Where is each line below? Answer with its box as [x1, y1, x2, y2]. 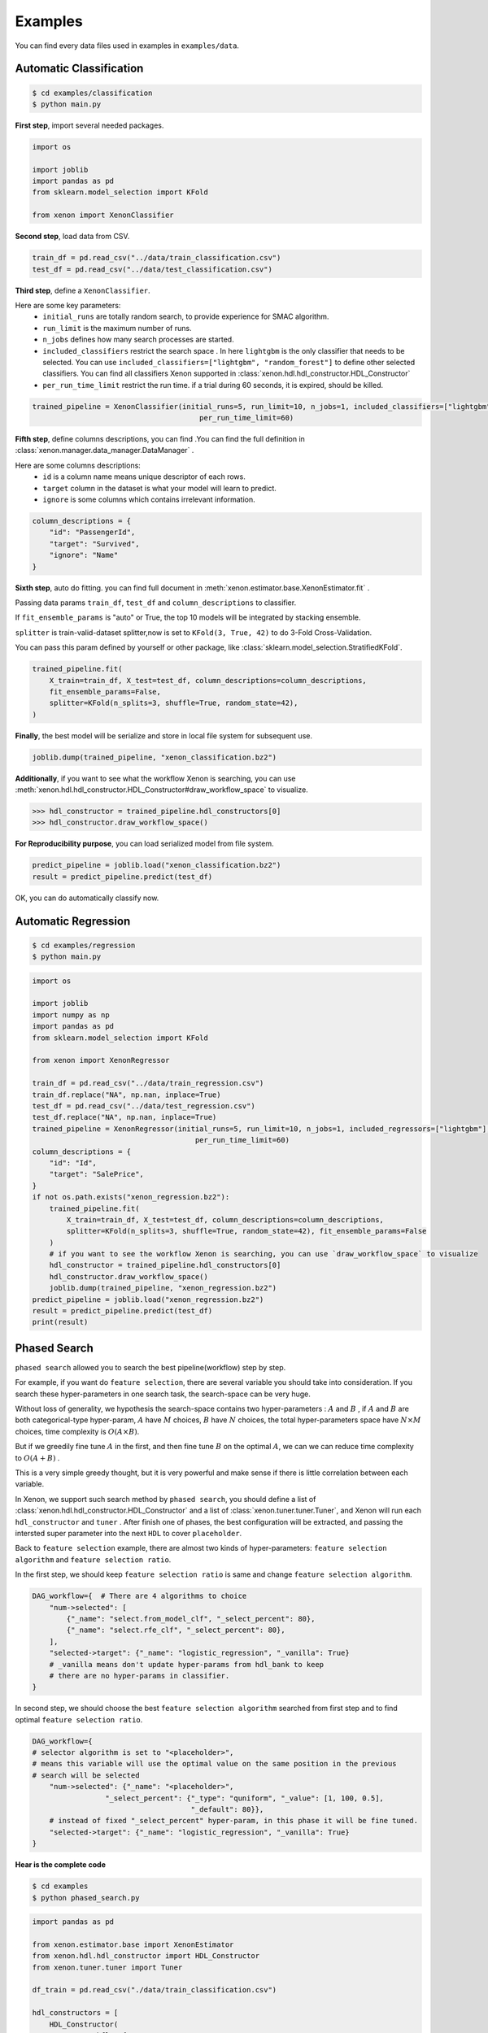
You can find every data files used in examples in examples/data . [15, 41, 240, 50]
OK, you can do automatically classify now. [15, 893, 159, 903]
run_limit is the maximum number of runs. [42, 323, 192, 333]
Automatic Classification [15, 62, 144, 76]
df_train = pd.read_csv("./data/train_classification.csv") [32, 1985, 277, 1995]
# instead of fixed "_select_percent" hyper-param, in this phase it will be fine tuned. [49, 1816, 419, 1826]
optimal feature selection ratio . [15, 1714, 143, 1724]
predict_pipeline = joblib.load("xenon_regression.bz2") [32, 1295, 264, 1304]
